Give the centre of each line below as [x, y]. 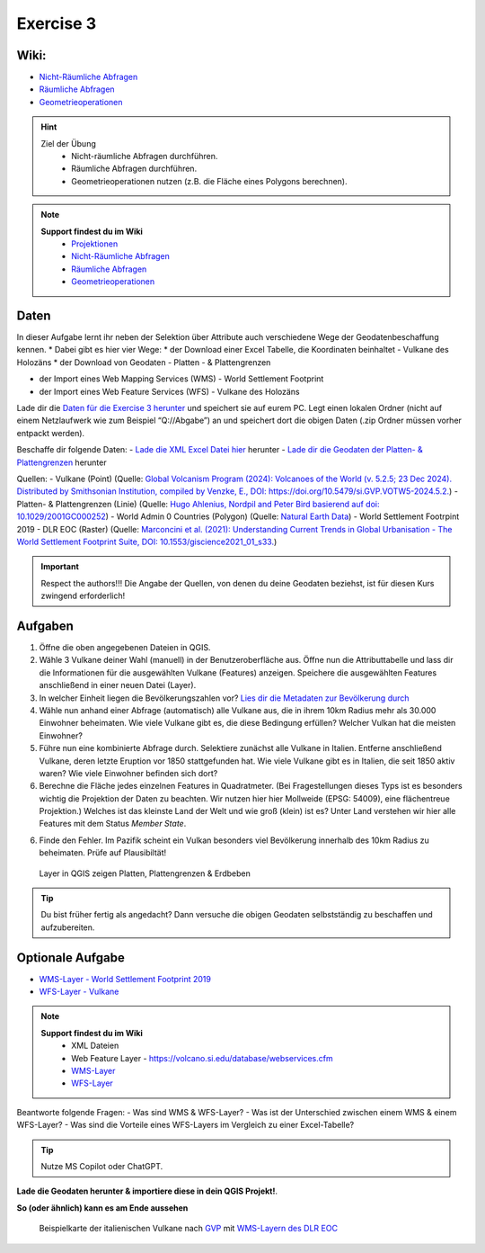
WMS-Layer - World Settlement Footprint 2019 [125, 979]
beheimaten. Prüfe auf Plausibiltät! [103, 853]
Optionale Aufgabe [71, 958]
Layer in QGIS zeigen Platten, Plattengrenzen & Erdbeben [145, 873]
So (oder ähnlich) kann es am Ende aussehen [102, 1208]
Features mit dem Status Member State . [113, 824]
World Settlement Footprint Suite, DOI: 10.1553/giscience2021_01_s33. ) [147, 541]
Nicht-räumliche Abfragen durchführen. [145, 157]
